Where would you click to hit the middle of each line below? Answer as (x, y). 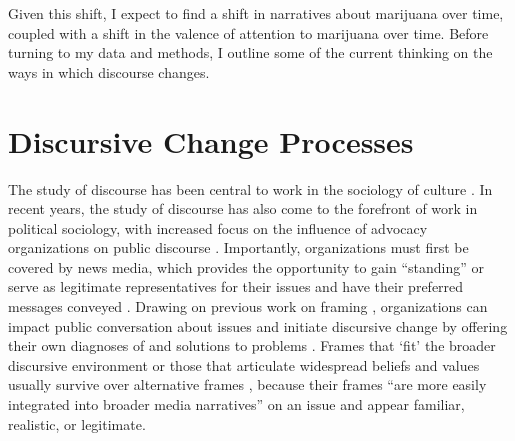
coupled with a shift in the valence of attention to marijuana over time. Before (248, 32)
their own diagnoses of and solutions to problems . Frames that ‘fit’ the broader (252, 345)
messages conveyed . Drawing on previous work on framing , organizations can (248, 306)
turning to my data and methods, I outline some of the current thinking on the (250, 52)
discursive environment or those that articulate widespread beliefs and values (244, 364)
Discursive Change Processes (211, 140)
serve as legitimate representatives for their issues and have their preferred (236, 286)
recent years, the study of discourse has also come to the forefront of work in (243, 208)
